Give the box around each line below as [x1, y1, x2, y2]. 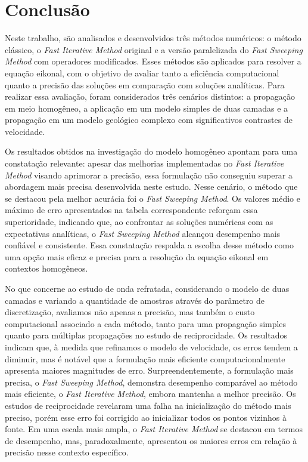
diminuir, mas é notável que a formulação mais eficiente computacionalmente [5, 352, 285, 365]
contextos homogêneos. [5, 262, 88, 275]
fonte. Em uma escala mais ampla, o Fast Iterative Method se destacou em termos [5, 423, 303, 435]
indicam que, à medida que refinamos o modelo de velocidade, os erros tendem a [5, 340, 298, 353]
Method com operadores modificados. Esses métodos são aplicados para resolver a [5, 55, 301, 67]
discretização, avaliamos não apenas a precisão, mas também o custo [5, 306, 255, 318]
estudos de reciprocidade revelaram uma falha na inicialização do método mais [5, 399, 291, 411]
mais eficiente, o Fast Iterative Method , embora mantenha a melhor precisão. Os [5, 387, 296, 400]
